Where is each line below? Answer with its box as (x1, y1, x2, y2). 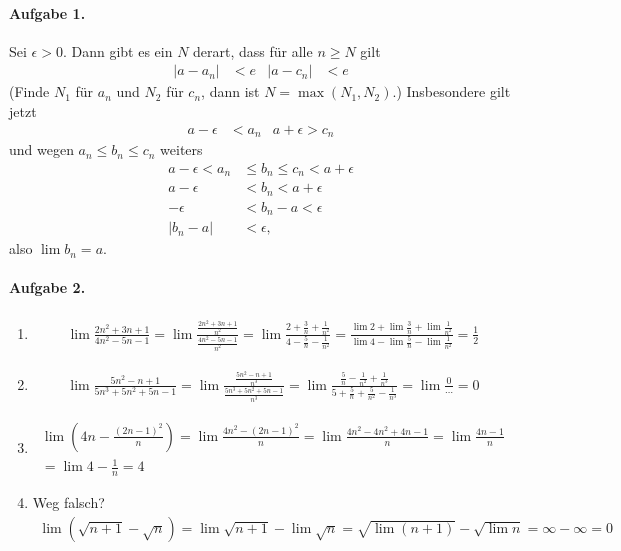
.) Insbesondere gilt (392, 81, 511, 102)
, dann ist (201, 81, 260, 102)
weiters (160, 139, 203, 160)
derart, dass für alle (193, 40, 313, 61)
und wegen (9, 139, 74, 160)
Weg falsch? (32, 492, 105, 513)
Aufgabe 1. (9, 2, 86, 23)
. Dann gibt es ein (62, 40, 173, 61)
